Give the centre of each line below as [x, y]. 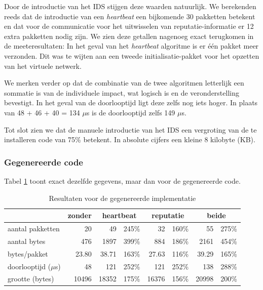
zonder [80, 215]
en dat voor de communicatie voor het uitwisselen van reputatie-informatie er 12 [129, 26]
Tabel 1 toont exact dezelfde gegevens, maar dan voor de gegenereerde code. [122, 180]
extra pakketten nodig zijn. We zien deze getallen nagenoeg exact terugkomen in [129, 36]
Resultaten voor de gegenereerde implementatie [122, 198]
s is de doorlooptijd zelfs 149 [131, 112]
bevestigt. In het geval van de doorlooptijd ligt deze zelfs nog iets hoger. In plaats [131, 102]
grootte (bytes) [31, 279]
